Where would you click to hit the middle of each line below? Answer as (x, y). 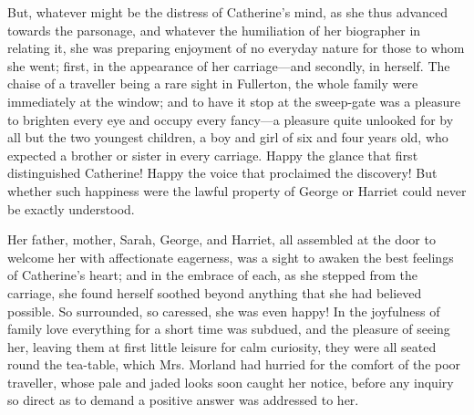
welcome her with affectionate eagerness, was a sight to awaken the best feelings (231, 257)
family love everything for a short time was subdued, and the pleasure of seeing (229, 329)
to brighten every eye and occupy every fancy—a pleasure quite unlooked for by (231, 119)
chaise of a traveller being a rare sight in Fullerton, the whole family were (213, 83)
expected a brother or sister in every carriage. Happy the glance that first (213, 155)
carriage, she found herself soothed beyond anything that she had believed (215, 292)
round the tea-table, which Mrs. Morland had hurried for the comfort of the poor (234, 364)
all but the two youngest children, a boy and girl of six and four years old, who (228, 137)
